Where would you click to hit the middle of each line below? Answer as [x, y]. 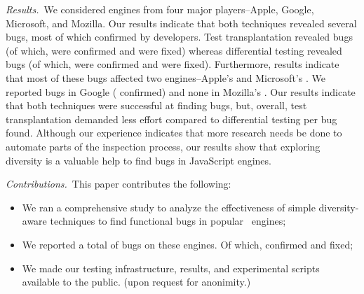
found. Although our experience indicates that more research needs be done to [174, 133]
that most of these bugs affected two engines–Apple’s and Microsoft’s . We [166, 77]
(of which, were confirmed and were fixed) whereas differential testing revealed [174, 50]
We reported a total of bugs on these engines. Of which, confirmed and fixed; [188, 244]
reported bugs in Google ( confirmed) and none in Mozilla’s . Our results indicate [181, 91]
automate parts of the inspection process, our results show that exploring [163, 146]
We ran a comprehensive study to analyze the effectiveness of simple [169, 207]
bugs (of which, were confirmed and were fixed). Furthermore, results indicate [173, 64]
